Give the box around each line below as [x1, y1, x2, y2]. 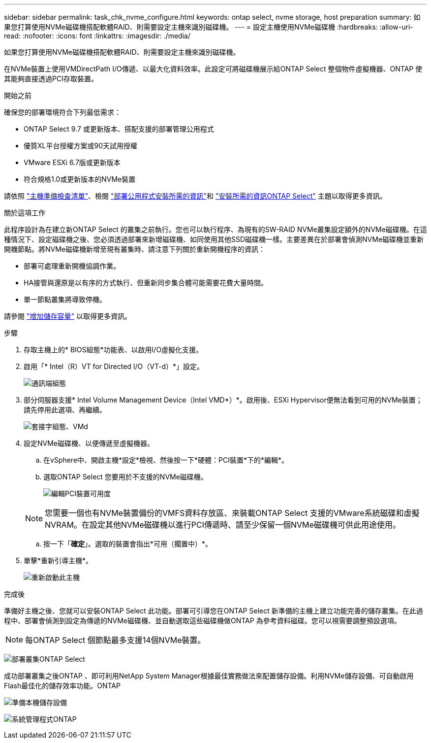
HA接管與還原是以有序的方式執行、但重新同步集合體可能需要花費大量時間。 [24, 278, 268, 287]
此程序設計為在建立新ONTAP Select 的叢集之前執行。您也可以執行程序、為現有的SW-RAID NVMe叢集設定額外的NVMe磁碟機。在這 [4, 225, 427, 234]
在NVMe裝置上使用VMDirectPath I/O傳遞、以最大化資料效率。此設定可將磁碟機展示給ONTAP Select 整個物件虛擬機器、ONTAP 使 [4, 65, 423, 73]
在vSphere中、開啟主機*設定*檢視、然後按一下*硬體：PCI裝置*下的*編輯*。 [43, 456, 289, 464]
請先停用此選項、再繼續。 [24, 405, 106, 414]
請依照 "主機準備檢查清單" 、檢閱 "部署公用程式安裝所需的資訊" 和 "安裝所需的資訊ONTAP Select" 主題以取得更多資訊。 [4, 192, 387, 200]
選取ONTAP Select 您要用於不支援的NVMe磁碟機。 [43, 473, 208, 481]
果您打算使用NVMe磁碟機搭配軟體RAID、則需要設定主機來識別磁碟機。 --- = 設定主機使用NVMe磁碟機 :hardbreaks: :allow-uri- [4, 23, 413, 31]
